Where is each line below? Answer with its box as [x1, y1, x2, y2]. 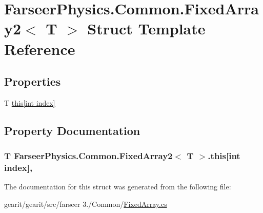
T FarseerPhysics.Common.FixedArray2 [4, 149, 173, 162]
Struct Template [87, 18, 206, 39]
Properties [4, 73, 61, 89]
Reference [4, 38, 75, 59]
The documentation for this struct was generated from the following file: [4, 181, 231, 192]
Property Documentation [4, 122, 140, 138]
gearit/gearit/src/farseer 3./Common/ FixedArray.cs [4, 199, 167, 209]
